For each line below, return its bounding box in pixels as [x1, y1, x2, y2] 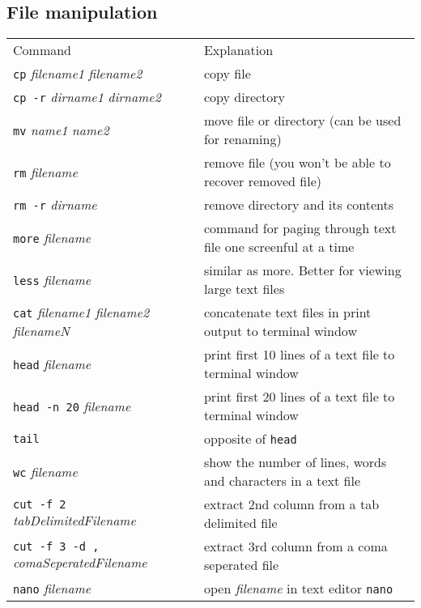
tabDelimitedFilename [13, 510, 136, 529]
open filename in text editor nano [203, 579, 393, 598]
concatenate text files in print [203, 303, 372, 322]
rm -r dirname [13, 195, 97, 215]
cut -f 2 [13, 497, 66, 511]
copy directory [203, 87, 286, 107]
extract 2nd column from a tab [203, 495, 380, 514]
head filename [13, 354, 91, 373]
